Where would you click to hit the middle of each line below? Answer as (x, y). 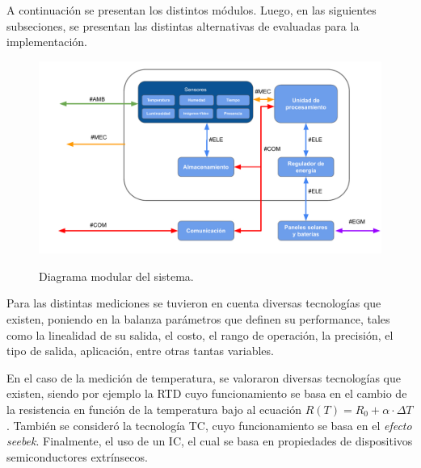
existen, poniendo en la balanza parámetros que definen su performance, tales (198, 319)
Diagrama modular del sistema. (116, 276)
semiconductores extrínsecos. (77, 456)
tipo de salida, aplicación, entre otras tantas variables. (140, 351)
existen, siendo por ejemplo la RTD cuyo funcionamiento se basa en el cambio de (207, 393)
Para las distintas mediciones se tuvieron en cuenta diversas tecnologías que (194, 303)
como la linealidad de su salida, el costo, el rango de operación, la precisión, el (200, 334)
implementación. (47, 42)
